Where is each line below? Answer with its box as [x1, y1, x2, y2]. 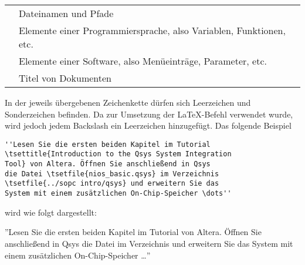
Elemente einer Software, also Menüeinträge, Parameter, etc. [19, 54, 267, 68]
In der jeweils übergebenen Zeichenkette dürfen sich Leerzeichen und [5, 96, 251, 108]
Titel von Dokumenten [19, 71, 112, 85]
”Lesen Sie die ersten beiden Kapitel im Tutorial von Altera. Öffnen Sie [5, 226, 262, 238]
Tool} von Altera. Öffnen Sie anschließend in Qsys [5, 160, 211, 169]
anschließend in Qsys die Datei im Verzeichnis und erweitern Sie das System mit [5, 237, 293, 249]
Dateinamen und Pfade [19, 6, 114, 20]
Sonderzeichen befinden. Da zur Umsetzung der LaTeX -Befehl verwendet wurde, [5, 108, 293, 120]
